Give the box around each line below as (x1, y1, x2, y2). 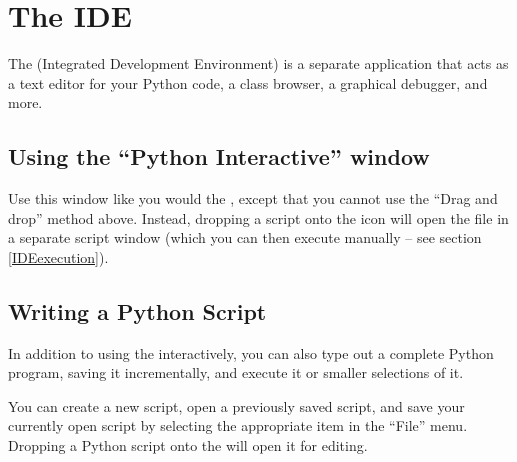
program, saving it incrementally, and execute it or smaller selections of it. (8, 362, 464, 383)
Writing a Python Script (8, 295, 267, 326)
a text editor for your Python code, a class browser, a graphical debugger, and (8, 72, 488, 93)
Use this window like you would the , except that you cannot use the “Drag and (8, 188, 498, 209)
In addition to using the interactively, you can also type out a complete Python (8, 342, 494, 363)
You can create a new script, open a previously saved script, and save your (8, 395, 465, 416)
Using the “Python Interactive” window (8, 141, 430, 172)
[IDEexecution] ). (8, 246, 109, 267)
